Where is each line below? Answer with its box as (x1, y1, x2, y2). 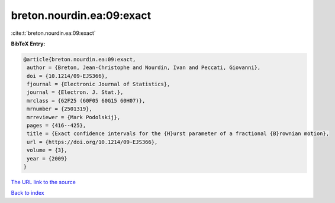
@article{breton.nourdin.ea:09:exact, (23, 56, 136, 63)
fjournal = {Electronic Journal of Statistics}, (27, 81, 170, 88)
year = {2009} (27, 155, 67, 162)
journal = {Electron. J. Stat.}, (27, 89, 124, 96)
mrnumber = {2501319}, (27, 106, 93, 112)
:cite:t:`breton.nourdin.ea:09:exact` (11, 30, 96, 37)
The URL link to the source (11, 178, 76, 185)
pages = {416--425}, (27, 122, 86, 129)
